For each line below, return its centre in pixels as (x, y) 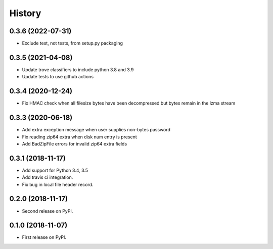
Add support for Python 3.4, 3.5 (55, 170)
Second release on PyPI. (48, 211)
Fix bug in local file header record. (58, 184)
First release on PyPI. (44, 237)
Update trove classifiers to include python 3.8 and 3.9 (78, 69)
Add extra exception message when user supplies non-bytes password (96, 130)
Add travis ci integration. (48, 177)
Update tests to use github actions (58, 77)
